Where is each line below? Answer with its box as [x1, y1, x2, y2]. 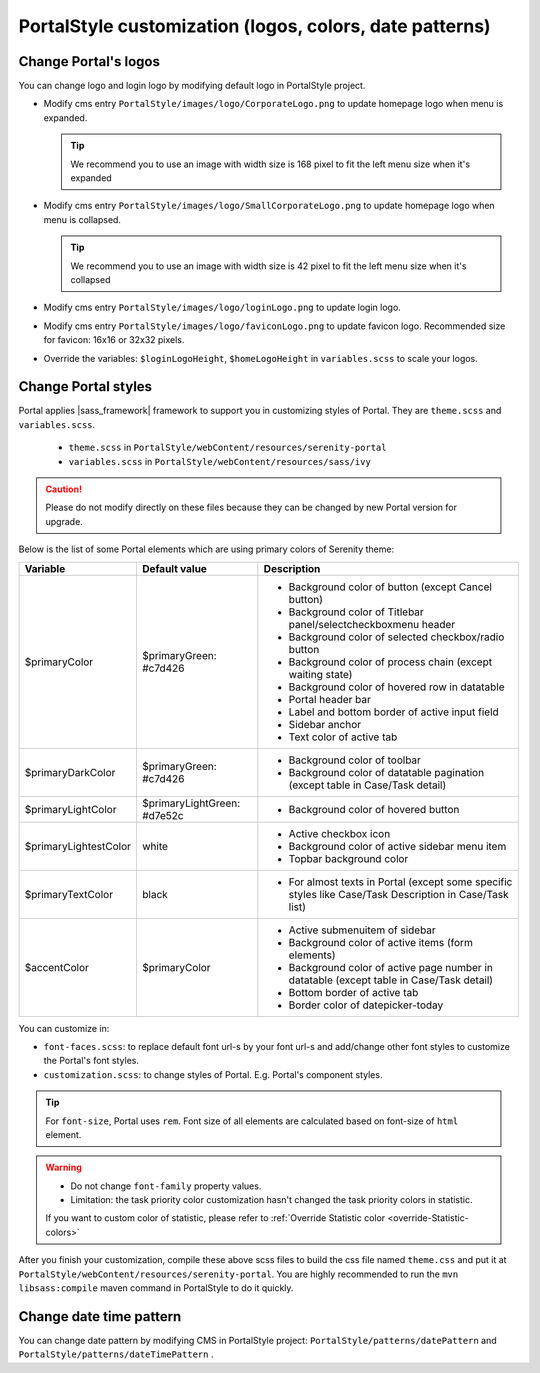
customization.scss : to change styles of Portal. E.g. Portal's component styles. [43, 1068, 383, 1080]
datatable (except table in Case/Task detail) [288, 973, 494, 987]
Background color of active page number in [288, 960, 494, 974]
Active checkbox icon [288, 826, 391, 840]
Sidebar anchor [288, 717, 362, 731]
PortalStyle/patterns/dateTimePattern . [18, 1348, 214, 1360]
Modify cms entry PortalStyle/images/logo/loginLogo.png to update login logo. [43, 301, 402, 314]
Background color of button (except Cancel [288, 580, 492, 594]
